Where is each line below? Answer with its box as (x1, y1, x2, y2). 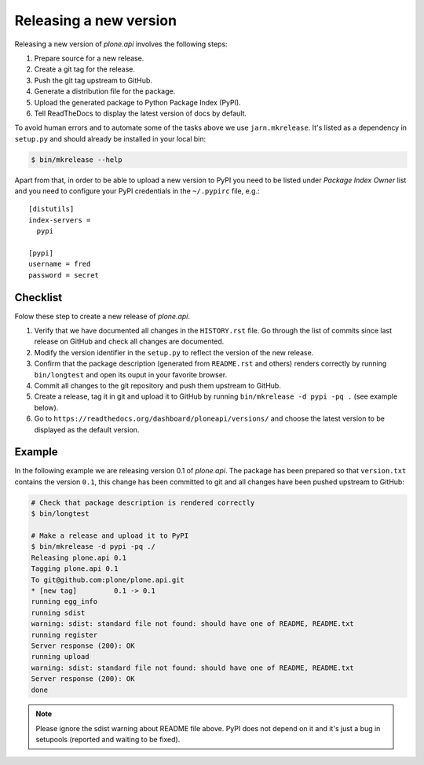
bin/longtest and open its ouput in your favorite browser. (34, 370, 228, 379)
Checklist (14, 291, 63, 304)
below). (34, 403, 59, 412)
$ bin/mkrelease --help (31, 155, 123, 164)
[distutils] (28, 204, 75, 214)
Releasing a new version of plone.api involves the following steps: (14, 39, 228, 49)
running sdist (31, 608, 86, 617)
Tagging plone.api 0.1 (31, 565, 119, 573)
